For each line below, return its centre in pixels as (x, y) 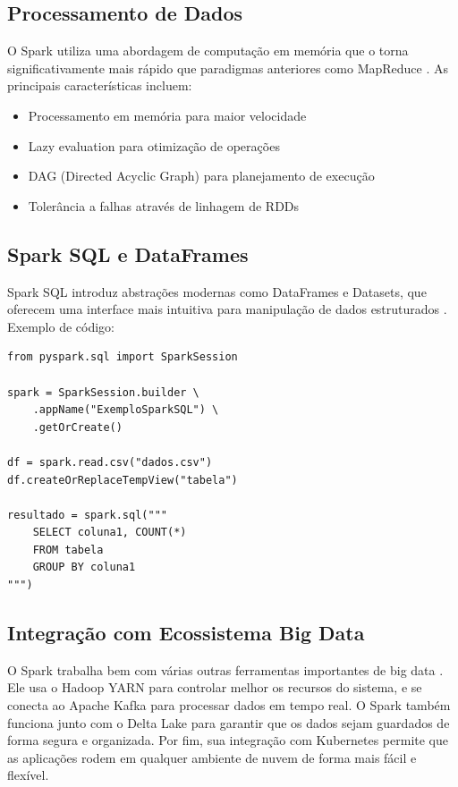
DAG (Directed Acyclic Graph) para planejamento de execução (201, 176)
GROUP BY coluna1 (84, 567)
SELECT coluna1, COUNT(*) (110, 533)
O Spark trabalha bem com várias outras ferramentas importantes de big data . (225, 669)
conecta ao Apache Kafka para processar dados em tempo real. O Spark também (229, 705)
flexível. (28, 775)
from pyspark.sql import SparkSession (123, 357)
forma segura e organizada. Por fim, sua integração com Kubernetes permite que (228, 740)
